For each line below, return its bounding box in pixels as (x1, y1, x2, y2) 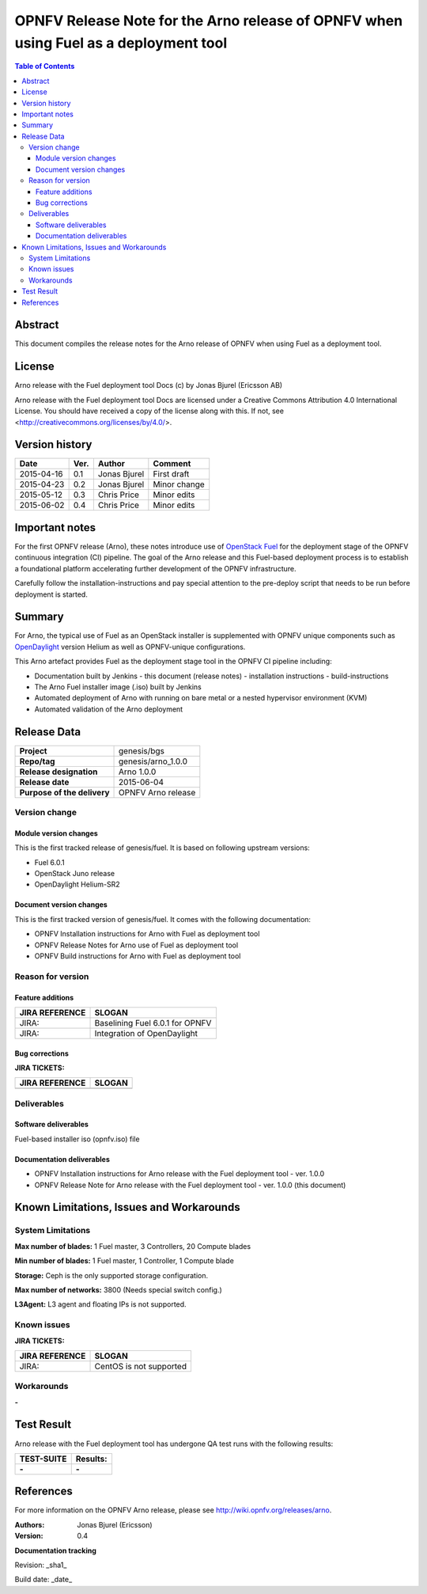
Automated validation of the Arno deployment (34, 704, 183, 714)
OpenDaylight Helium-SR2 (34, 879, 120, 890)
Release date (19, 776, 70, 788)
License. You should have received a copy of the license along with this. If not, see (14, 406, 285, 416)
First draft (153, 469, 190, 480)
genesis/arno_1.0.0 (119, 756, 188, 767)
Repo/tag (19, 756, 55, 767)
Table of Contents (14, 62, 75, 71)
